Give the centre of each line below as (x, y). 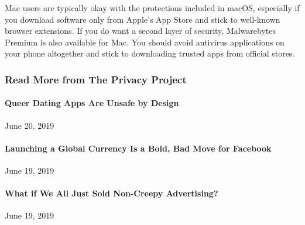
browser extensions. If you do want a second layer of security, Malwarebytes (140, 31)
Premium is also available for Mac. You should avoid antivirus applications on (145, 42)
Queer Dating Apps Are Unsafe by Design (92, 103)
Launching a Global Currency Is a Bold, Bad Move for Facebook (138, 148)
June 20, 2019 (30, 125)
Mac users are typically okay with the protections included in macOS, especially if (152, 8)
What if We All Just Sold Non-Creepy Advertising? (112, 193)
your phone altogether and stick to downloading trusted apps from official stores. (150, 53)
